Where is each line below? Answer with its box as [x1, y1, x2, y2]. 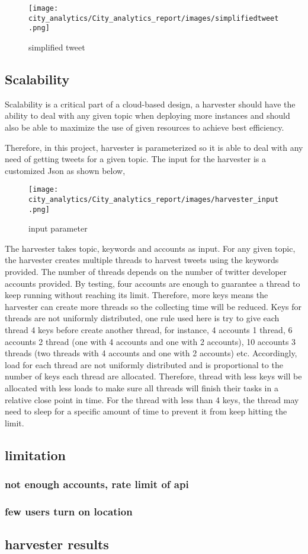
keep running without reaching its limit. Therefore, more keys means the [5, 289, 268, 301]
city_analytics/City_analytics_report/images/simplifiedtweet [28, 14, 279, 23]
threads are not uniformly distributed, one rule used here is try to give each [5, 312, 280, 324]
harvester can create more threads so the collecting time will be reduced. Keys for [5, 300, 302, 312]
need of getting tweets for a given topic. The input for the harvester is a [5, 153, 266, 165]
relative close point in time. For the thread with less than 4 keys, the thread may [5, 393, 299, 406]
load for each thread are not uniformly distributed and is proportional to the [5, 358, 283, 371]
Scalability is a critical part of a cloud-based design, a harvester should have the [5, 97, 296, 110]
